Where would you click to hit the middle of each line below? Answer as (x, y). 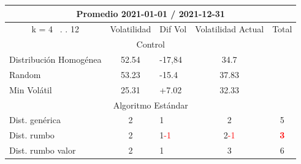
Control (150, 44)
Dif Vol (173, 29)
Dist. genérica (35, 120)
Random (25, 74)
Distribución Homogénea (55, 59)
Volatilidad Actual (230, 29)
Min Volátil (31, 89)
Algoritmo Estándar (150, 105)
